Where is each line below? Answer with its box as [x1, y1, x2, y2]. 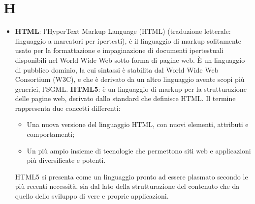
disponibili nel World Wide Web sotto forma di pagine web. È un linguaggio [15, 54, 245, 65]
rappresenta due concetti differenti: [15, 102, 121, 113]
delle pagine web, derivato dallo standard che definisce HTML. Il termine [15, 93, 236, 103]
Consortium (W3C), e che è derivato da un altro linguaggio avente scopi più [15, 74, 245, 84]
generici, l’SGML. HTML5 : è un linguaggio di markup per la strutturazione [15, 83, 247, 94]
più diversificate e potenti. [27, 155, 106, 165]
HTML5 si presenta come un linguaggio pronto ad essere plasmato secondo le [15, 171, 248, 181]
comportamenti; [27, 129, 75, 139]
